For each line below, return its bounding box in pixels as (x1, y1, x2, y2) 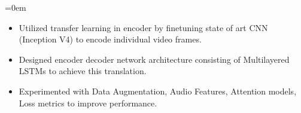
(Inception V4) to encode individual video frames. (19, 33, 202, 45)
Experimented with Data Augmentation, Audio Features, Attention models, (19, 84, 297, 97)
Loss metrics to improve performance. (19, 96, 157, 109)
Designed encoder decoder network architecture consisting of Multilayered (19, 53, 290, 65)
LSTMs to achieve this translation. (19, 65, 147, 77)
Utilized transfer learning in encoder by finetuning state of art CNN (19, 21, 268, 33)
